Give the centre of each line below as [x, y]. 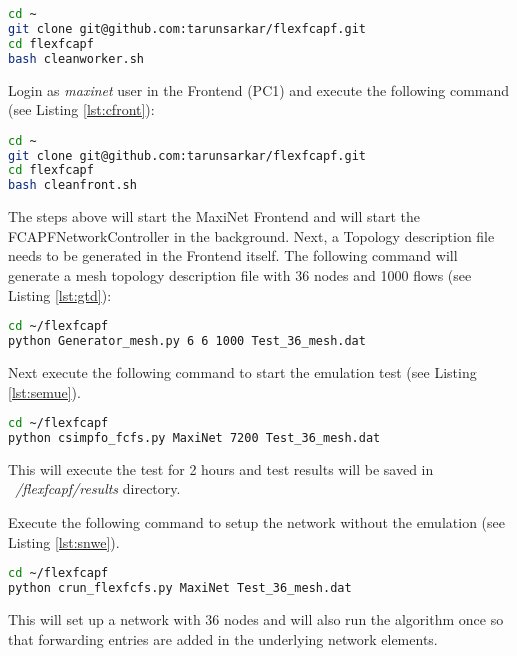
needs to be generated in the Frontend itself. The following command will [233, 255]
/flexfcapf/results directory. [98, 488]
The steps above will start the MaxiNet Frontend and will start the [214, 216]
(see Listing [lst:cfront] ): [81, 109]
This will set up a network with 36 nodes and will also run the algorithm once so [256, 618]
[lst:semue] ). [44, 391]
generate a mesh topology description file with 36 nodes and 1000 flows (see [240, 274]
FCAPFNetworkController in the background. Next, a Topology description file [251, 235]
